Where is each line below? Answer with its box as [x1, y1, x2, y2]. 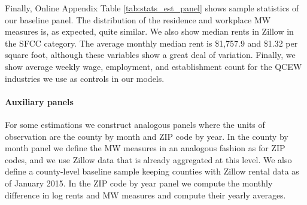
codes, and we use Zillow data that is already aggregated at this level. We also [5, 153, 292, 166]
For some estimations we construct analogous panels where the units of [5, 118, 265, 130]
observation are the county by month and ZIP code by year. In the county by [5, 130, 288, 142]
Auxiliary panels [5, 95, 74, 108]
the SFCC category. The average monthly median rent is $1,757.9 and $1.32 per [5, 36, 298, 49]
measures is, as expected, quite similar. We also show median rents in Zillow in [5, 25, 294, 38]
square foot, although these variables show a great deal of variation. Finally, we [5, 48, 296, 61]
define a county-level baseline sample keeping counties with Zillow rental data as [5, 165, 299, 178]
